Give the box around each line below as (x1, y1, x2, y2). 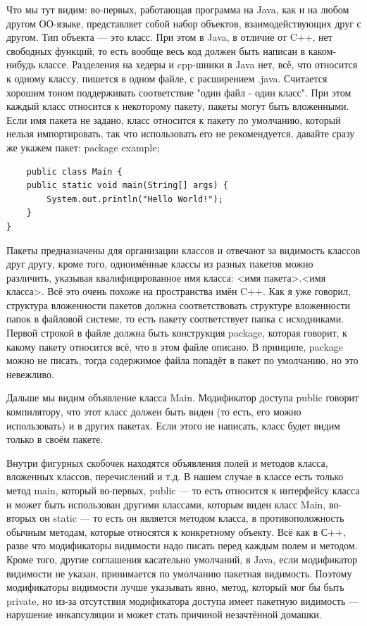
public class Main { (26, 166, 123, 177)
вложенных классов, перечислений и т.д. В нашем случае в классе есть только (6, 469, 344, 484)
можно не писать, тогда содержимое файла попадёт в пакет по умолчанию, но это (6, 353, 359, 368)
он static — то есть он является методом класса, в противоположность (39, 511, 344, 525)
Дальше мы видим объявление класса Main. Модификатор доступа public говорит (6, 390, 359, 405)
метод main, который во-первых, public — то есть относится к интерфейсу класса (6, 483, 360, 497)
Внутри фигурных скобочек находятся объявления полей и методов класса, (6, 455, 328, 470)
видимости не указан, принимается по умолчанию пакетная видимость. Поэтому (6, 565, 352, 580)
